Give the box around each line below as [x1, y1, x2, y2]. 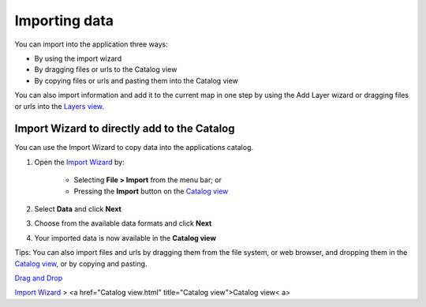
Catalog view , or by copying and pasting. [14, 259, 148, 268]
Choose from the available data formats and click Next [34, 219, 212, 228]
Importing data [14, 12, 114, 29]
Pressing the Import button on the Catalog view [73, 186, 229, 196]
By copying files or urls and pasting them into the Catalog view [34, 76, 238, 85]
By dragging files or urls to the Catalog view [34, 65, 177, 74]
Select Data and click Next [34, 204, 121, 213]
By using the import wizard [34, 54, 122, 63]
